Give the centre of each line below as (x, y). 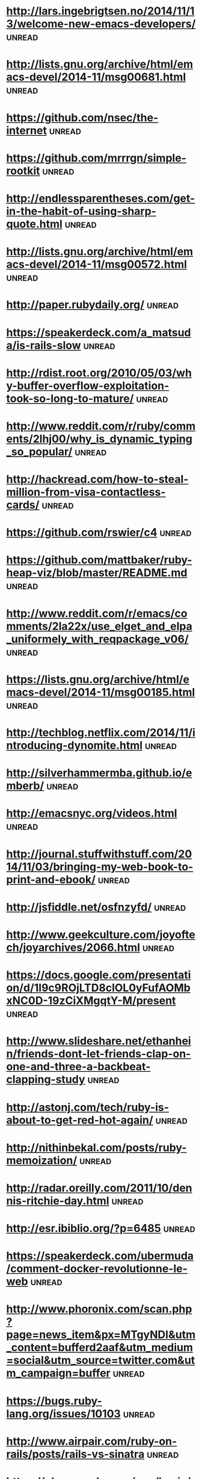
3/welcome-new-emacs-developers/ (101, 24)
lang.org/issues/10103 (64, 1414)
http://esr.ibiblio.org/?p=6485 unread (101, 1228)
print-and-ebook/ (51, 879)
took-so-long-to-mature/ (70, 398)
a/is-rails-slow (44, 345)
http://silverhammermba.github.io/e (99, 773)
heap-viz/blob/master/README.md (97, 573)
